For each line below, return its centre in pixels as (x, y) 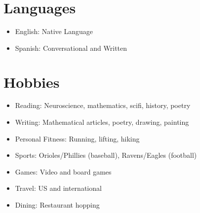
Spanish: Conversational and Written (71, 48)
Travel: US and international (58, 188)
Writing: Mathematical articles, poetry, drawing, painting (102, 122)
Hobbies (32, 82)
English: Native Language (54, 31)
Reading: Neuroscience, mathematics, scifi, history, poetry (103, 105)
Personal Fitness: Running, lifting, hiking (77, 138)
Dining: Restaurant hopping (57, 205)
